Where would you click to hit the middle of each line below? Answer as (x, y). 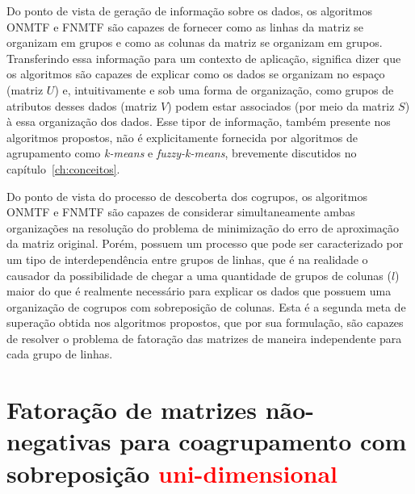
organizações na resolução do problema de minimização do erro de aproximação (203, 227)
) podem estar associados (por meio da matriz (281, 105)
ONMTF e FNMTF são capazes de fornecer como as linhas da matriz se (185, 26)
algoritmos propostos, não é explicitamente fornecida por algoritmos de (182, 137)
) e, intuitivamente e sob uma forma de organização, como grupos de (224, 89)
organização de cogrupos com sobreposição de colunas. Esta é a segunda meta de (206, 306)
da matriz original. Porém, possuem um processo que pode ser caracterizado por (205, 243)
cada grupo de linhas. (60, 354)
